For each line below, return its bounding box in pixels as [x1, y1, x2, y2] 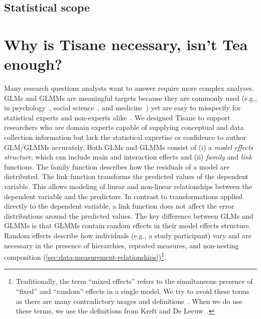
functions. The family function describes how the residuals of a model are [4, 161, 230, 172]
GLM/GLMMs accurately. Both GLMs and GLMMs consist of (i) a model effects [4, 141, 253, 152]
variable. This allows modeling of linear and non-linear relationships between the [4, 181, 252, 192]
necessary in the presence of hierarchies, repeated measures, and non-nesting [4, 240, 239, 250]
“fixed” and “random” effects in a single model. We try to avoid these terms [16, 286, 249, 296]
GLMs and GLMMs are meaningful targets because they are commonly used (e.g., [4, 92, 257, 103]
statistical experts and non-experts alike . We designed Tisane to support [4, 112, 230, 122]
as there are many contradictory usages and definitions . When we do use [16, 295, 242, 306]
